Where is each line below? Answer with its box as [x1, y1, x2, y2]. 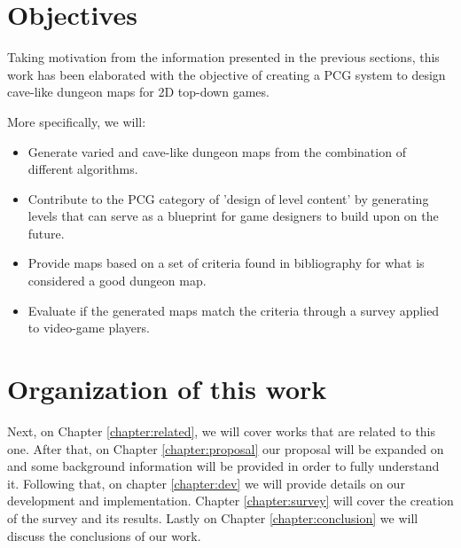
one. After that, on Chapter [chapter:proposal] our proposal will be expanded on [7, 439, 444, 458]
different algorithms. [27, 160, 138, 178]
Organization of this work [7, 371, 327, 407]
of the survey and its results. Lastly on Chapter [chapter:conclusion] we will [7, 508, 418, 527]
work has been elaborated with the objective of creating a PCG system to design [7, 65, 446, 83]
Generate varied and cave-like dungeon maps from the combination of [27, 142, 406, 160]
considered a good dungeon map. [27, 271, 207, 290]
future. [27, 223, 65, 242]
